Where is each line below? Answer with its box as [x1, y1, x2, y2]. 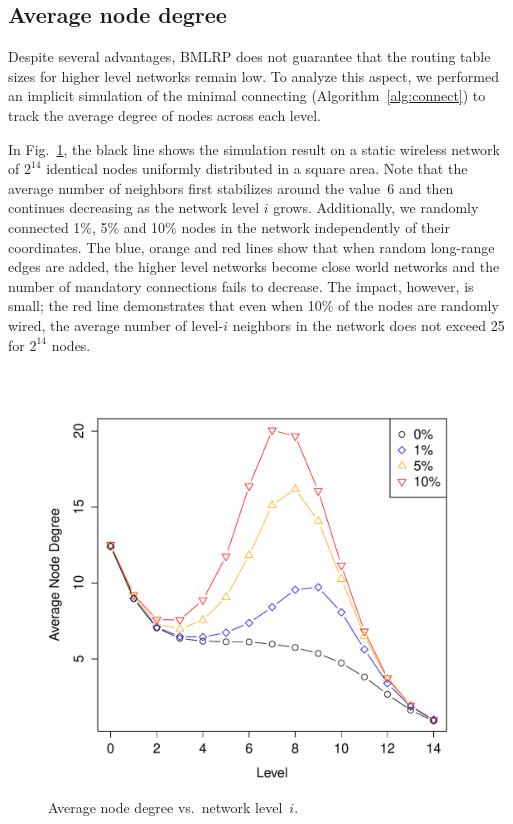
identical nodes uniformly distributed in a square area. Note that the [46, 158, 468, 179]
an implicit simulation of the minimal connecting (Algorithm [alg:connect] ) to [8, 85, 486, 106]
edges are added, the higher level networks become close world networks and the [8, 256, 500, 277]
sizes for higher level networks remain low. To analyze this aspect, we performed [8, 65, 499, 86]
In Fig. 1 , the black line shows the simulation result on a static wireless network [8, 138, 500, 159]
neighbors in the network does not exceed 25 [232, 314, 505, 335]
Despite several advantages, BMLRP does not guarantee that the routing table [8, 46, 491, 67]
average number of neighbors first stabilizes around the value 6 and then [8, 177, 454, 198]
